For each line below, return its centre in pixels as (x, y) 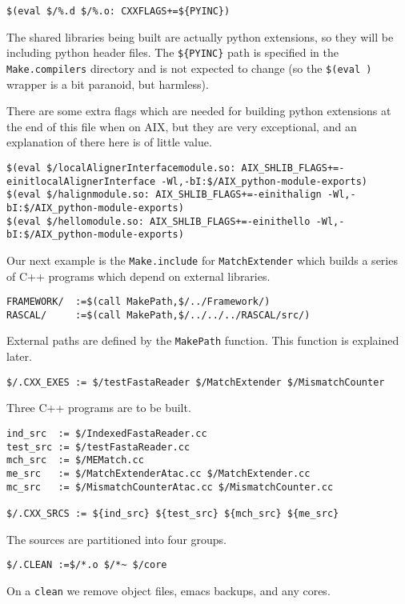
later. (19, 356)
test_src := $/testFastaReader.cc (98, 447)
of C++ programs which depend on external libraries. (138, 276)
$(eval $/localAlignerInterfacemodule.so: (121, 168)
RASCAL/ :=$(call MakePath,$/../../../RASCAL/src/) (158, 315)
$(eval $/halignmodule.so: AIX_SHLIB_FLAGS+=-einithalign (164, 195)
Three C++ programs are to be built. (99, 408)
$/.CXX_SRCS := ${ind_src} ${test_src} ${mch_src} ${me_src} (173, 513)
